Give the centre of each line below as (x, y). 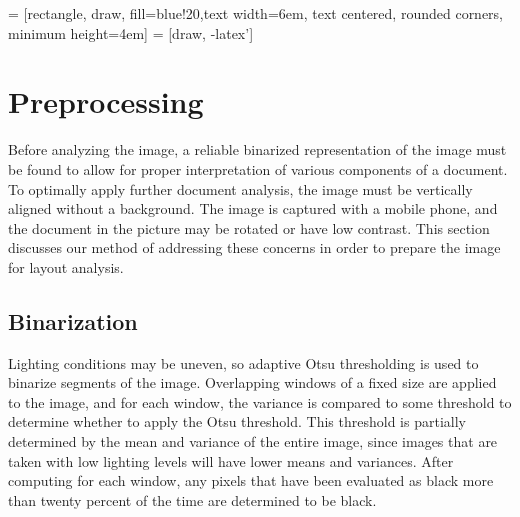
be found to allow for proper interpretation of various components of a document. (258, 168)
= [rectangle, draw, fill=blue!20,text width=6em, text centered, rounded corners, (256, 13)
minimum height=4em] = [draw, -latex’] (131, 32)
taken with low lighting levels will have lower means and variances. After (231, 460)
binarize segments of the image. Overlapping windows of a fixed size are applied (252, 382)
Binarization (73, 320)
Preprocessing (106, 101)
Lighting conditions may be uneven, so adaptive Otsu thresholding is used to (243, 362)
